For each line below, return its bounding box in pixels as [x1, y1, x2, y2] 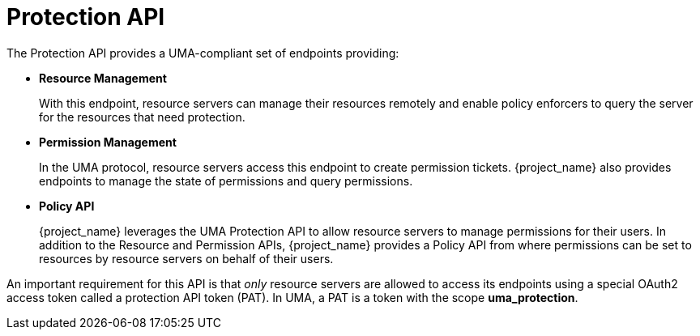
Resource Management [39, 70, 167, 85]
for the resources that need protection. [39, 109, 245, 124]
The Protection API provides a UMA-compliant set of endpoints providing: [6, 45, 399, 60]
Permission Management [39, 134, 177, 149]
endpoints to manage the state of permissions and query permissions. [39, 173, 413, 188]
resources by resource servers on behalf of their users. [39, 251, 334, 266]
